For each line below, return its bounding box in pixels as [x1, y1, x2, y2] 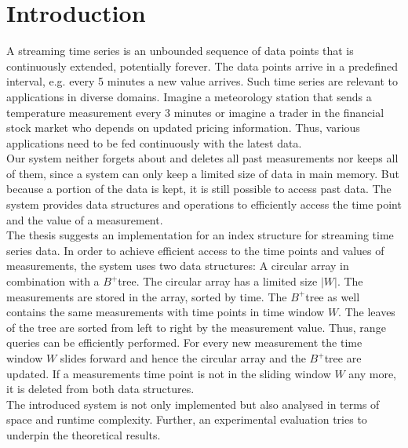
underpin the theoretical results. [6, 426, 161, 443]
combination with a [6, 273, 100, 290]
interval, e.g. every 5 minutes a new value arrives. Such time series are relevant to [6, 73, 399, 89]
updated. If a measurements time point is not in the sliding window [6, 365, 331, 381]
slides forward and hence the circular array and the [60, 350, 306, 366]
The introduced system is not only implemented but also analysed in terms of [6, 395, 380, 412]
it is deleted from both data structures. [6, 381, 195, 397]
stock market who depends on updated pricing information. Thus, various [6, 119, 360, 136]
